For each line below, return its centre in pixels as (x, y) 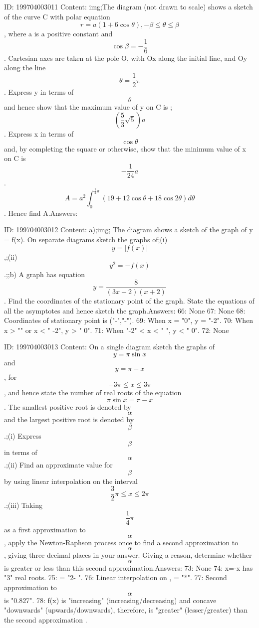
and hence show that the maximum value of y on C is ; (88, 106)
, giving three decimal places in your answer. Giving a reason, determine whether (128, 555)
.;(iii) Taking (23, 505)
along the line (25, 68)
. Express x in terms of (39, 134)
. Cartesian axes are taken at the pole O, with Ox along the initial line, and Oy (126, 58)
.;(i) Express (23, 435)
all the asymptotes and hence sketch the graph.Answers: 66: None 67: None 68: (125, 310)
